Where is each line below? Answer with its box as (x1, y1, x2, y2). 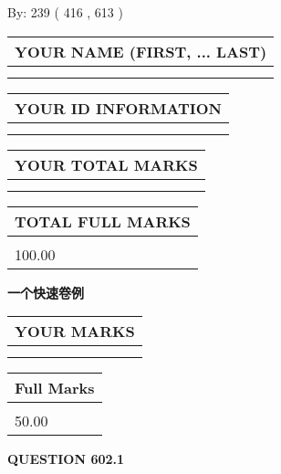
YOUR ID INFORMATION (15, 97, 222, 119)
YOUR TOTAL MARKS (15, 153, 198, 175)
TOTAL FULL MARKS (15, 210, 191, 232)
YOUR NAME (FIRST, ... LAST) (15, 40, 267, 62)
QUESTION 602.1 (7, 449, 125, 469)
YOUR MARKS (15, 321, 135, 342)
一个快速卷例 (7, 282, 84, 301)
